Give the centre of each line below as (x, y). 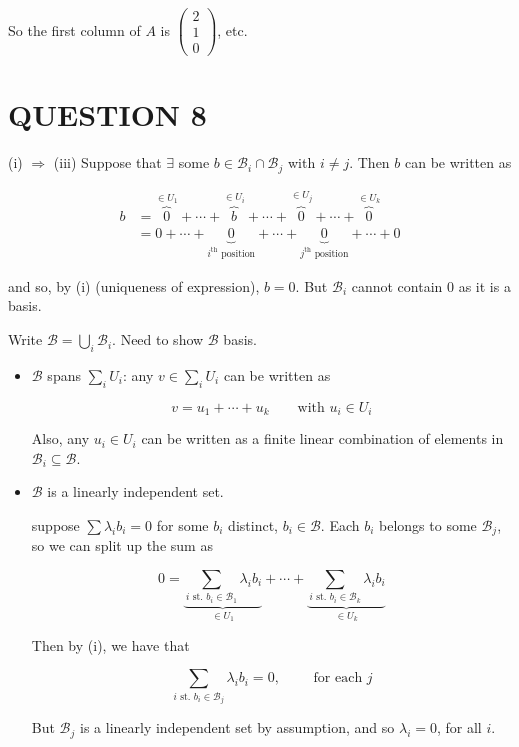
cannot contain (397, 285)
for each (338, 678)
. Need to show (158, 339)
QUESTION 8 (107, 114)
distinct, (253, 524)
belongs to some (428, 524)
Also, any (60, 438)
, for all (459, 727)
